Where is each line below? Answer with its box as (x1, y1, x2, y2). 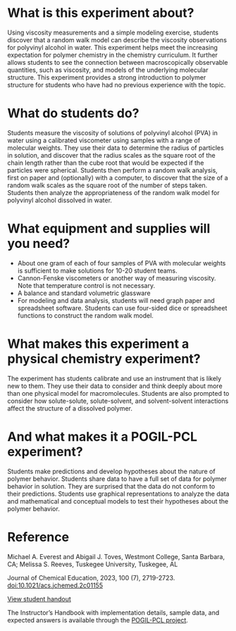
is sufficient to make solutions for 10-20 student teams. (17, 266, 178, 275)
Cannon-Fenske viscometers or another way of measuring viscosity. (17, 273, 216, 282)
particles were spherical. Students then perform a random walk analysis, (7, 165, 218, 174)
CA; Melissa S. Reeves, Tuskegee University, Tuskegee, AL (7, 560, 178, 568)
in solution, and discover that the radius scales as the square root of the (7, 151, 216, 159)
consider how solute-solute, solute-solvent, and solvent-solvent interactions (7, 396, 229, 405)
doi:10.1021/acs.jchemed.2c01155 (7, 581, 104, 589)
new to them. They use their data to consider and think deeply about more (7, 382, 223, 390)
